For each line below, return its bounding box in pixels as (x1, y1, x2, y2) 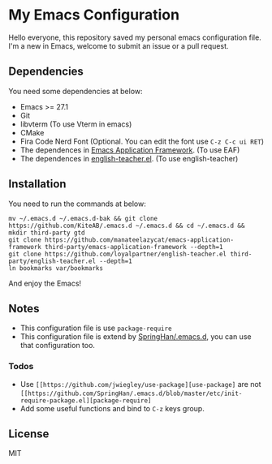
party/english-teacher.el (8, 257, 96, 265)
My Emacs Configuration (8, 6, 180, 24)
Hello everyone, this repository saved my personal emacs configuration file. (8, 32, 261, 42)
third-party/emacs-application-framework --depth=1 (44, 243, 223, 251)
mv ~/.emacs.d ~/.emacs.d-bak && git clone (8, 214, 158, 222)
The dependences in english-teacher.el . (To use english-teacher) (19, 153, 239, 163)
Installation (8, 177, 67, 191)
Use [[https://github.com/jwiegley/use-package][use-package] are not (19, 379, 261, 389)
